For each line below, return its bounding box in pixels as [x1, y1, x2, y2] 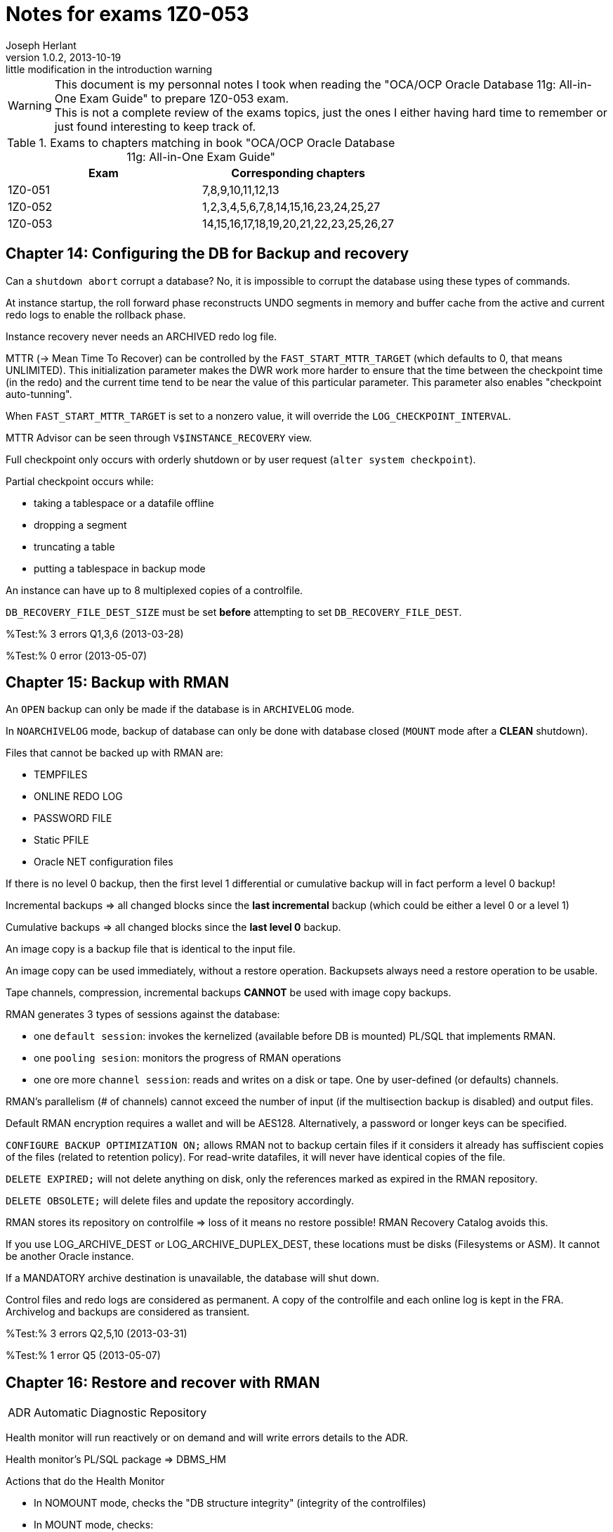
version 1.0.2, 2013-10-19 [6, 51, 121, 63]
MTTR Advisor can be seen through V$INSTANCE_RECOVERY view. [6, 431, 312, 444]
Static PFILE [34, 834, 89, 847]
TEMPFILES [34, 768, 88, 781]
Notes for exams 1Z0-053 [6, 2, 249, 26]
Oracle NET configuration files [34, 856, 173, 868]
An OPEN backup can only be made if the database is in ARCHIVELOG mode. [6, 703, 355, 716]
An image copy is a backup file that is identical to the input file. [6, 943, 296, 955]
